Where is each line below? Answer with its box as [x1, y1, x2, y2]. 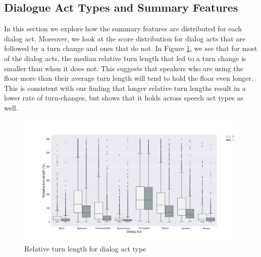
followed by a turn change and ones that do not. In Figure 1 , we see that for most [4, 43, 257, 54]
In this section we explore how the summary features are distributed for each [4, 23, 242, 34]
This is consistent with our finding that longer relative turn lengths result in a [4, 82, 246, 93]
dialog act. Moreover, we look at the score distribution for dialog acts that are [4, 33, 246, 43]
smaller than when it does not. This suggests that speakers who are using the [4, 63, 243, 73]
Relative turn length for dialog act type [24, 243, 146, 253]
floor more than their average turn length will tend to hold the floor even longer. [4, 73, 253, 83]
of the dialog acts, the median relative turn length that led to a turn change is [4, 53, 246, 63]
